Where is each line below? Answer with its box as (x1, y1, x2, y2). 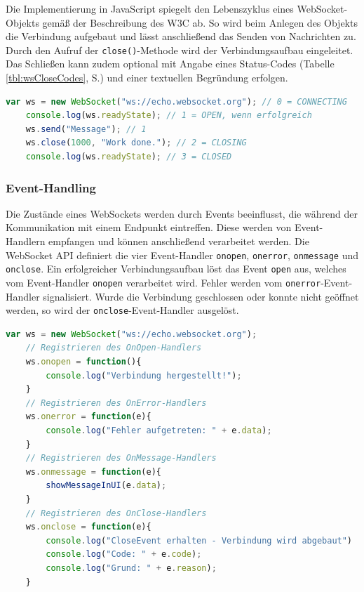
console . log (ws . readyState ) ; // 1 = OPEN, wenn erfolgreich (25, 110, 312, 121)
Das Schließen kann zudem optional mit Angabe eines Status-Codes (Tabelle (6, 56, 335, 71)
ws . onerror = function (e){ (25, 412, 151, 422)
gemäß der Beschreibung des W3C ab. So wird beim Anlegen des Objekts (42, 15, 358, 29)
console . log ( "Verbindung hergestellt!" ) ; (46, 370, 242, 381)
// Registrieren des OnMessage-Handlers (25, 453, 217, 463)
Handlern (6, 234, 46, 248)
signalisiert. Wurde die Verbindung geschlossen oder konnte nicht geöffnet (43, 289, 359, 303)
